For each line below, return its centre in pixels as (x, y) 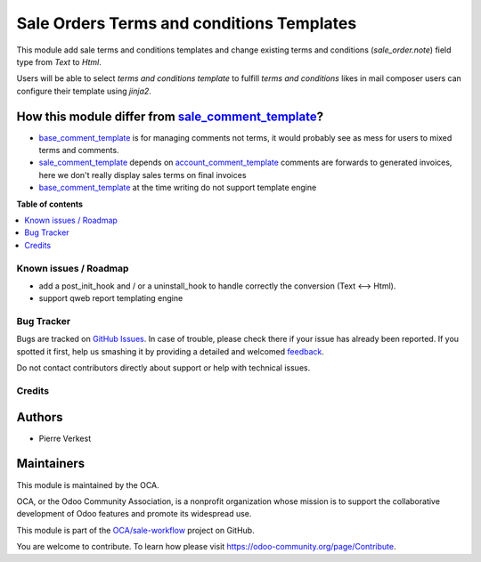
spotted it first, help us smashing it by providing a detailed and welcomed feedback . (171, 351)
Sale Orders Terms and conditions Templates (187, 23)
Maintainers (51, 464)
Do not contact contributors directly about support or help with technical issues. (163, 368)
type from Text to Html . (59, 61)
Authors (40, 417)
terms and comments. (79, 151)
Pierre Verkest (65, 438)
